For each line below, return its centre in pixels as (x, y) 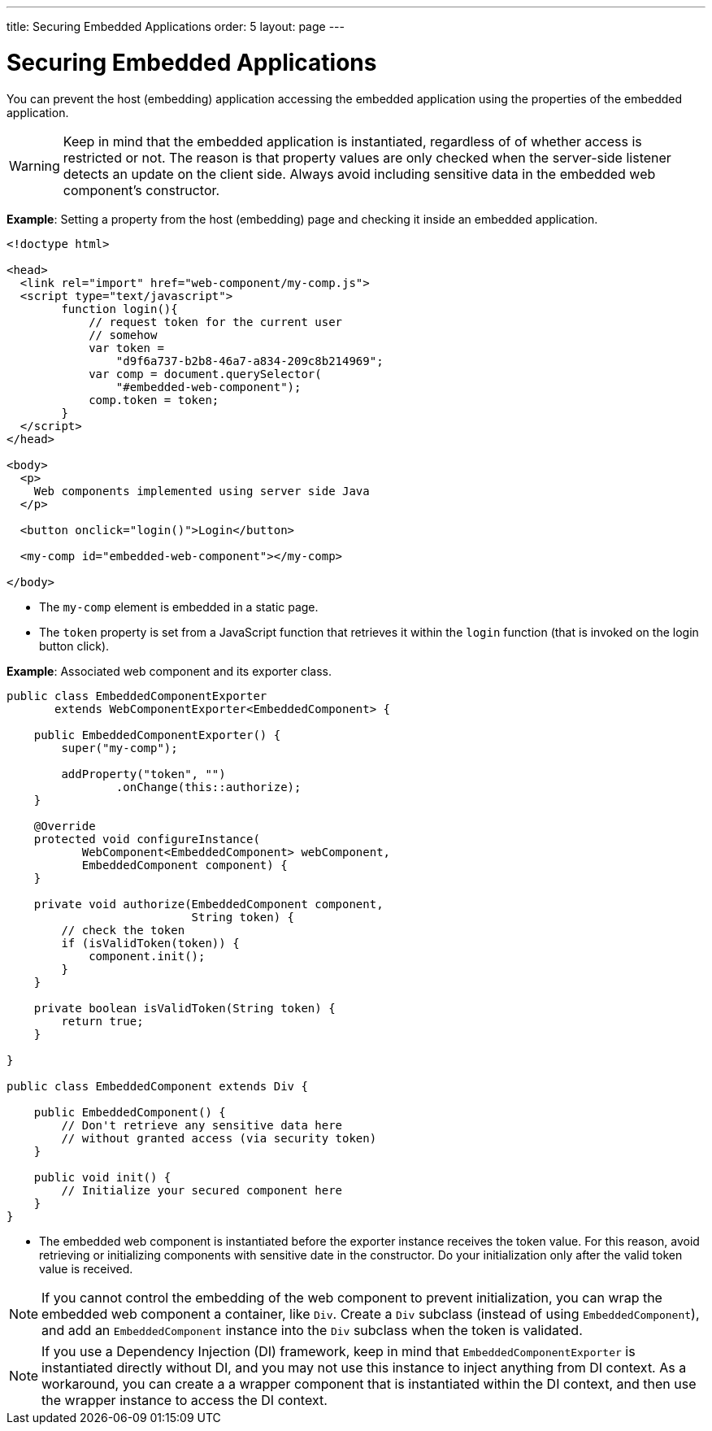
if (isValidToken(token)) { (150, 943)
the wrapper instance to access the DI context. (185, 1400)
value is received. (86, 1268)
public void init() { (102, 1177)
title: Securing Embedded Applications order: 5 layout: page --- (176, 26)
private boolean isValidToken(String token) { (185, 1008)
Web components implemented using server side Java (202, 491)
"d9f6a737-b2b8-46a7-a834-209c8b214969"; (250, 361)
